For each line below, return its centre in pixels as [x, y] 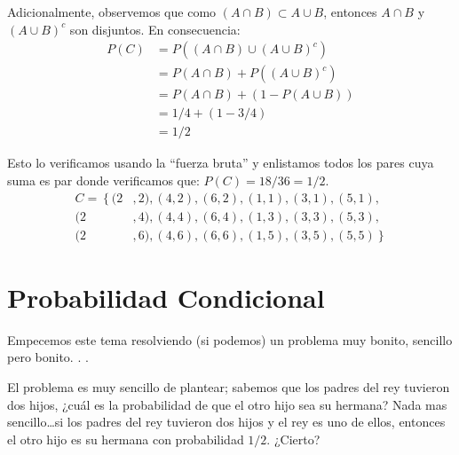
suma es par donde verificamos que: [103, 180]
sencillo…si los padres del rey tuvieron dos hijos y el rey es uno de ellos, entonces [226, 422]
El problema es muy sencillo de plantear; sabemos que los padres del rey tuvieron [229, 386]
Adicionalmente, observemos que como [112, 12]
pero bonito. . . [48, 357]
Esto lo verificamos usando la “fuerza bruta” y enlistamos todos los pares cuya [221, 163]
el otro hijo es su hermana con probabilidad [126, 439]
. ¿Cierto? [293, 439]
